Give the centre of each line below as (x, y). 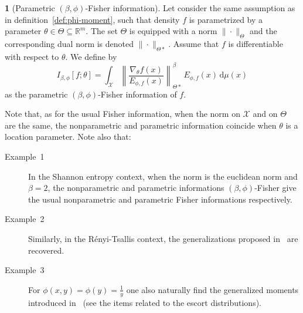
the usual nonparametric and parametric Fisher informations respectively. (160, 199)
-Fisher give (275, 188)
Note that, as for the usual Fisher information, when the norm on (122, 114)
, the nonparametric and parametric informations (136, 188)
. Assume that (194, 43)
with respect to (32, 56)
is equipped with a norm (173, 31)
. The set (102, 31)
